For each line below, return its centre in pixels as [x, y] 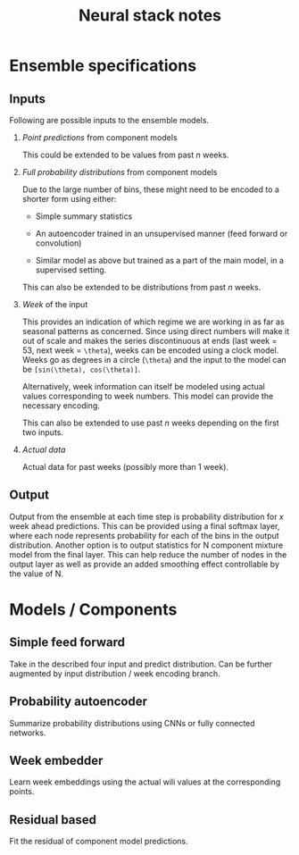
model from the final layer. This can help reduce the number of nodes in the [148, 554]
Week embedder [56, 761]
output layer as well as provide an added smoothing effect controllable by [144, 564]
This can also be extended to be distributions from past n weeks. [141, 287]
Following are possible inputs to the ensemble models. [109, 120]
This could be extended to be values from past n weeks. [125, 155]
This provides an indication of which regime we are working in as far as [153, 322]
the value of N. [37, 574]
